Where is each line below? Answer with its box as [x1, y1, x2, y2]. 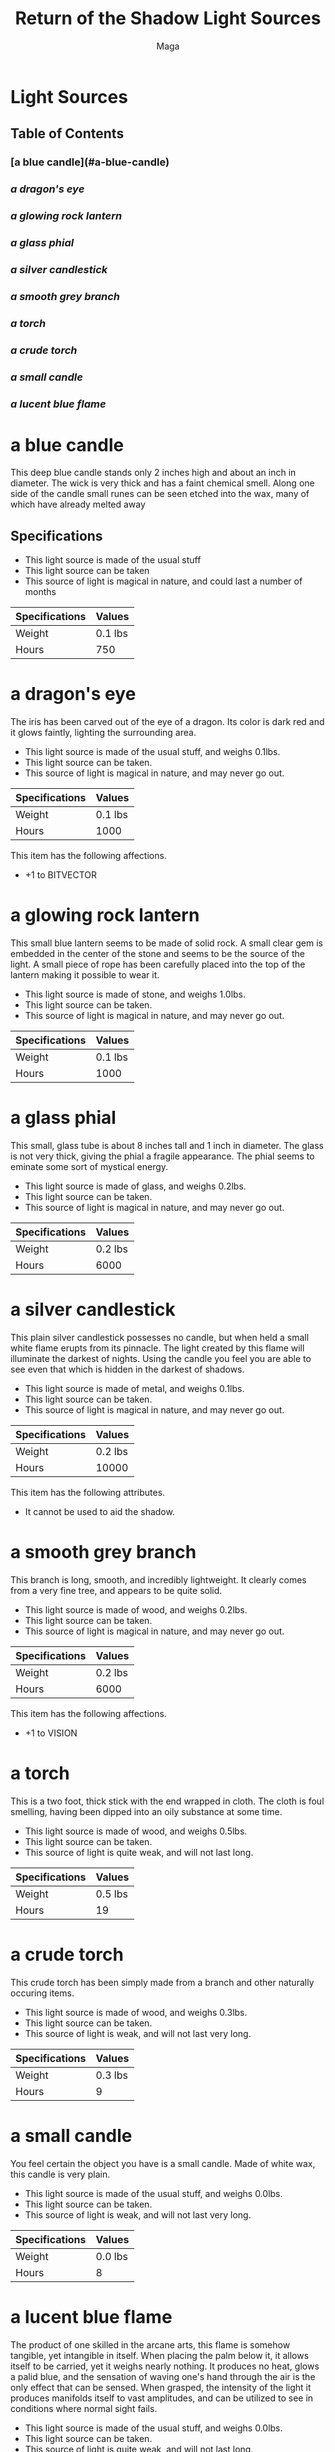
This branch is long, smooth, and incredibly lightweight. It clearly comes [10, 1573, 307, 1586]
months [24, 586, 57, 598]
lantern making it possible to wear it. [10, 969, 160, 981]
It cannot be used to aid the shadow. [24, 1506, 175, 1518]
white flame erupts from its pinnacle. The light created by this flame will [10, 1342, 305, 1354]
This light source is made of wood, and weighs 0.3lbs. [24, 2006, 248, 2018]
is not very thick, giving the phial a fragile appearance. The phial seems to [10, 1150, 315, 1162]
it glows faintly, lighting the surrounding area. [10, 727, 197, 739]
